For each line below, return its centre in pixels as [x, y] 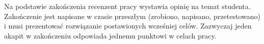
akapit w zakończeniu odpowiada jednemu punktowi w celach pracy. [110, 35]
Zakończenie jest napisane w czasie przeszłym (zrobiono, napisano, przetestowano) [133, 16]
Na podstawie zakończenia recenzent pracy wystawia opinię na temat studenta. [127, 6]
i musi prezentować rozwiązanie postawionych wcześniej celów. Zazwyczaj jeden [128, 26]
